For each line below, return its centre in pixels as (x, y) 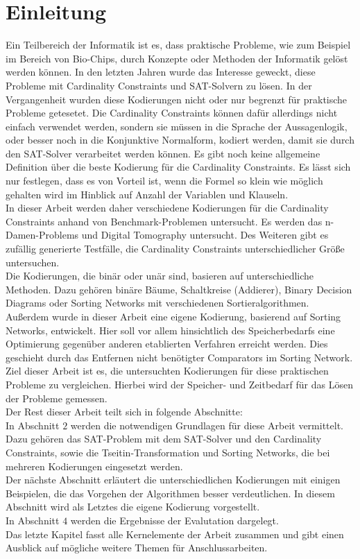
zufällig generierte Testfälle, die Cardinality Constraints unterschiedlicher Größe (175, 249)
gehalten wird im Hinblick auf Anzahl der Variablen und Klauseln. (147, 194)
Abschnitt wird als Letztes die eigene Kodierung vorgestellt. (133, 507)
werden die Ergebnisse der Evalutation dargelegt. (174, 520)
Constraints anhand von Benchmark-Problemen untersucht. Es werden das (164, 221)
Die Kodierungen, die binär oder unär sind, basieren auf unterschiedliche (160, 276)
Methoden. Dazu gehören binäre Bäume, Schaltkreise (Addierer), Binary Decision (179, 289)
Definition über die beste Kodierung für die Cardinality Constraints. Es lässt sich (178, 167)
